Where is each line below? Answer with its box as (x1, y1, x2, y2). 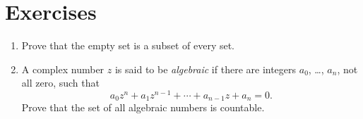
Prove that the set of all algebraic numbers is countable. (21, 100, 265, 115)
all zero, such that (21, 75, 100, 90)
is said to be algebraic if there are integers (114, 61, 297, 76)
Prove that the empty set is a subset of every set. (21, 38, 235, 53)
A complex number (21, 61, 105, 76)
